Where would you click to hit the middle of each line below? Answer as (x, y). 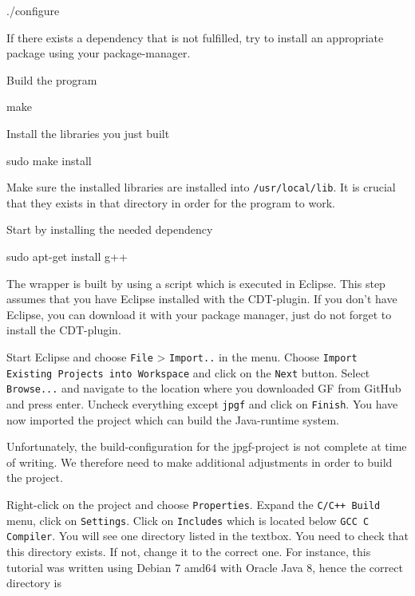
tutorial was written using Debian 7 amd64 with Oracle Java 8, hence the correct (205, 567)
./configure (33, 10)
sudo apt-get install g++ (67, 256)
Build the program (52, 79)
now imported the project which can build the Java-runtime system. (173, 419)
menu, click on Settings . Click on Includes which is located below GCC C (188, 520)
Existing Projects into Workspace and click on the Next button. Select (188, 372)
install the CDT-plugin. (64, 330)
